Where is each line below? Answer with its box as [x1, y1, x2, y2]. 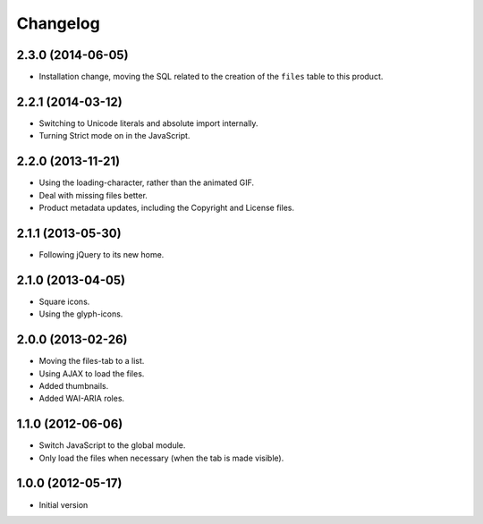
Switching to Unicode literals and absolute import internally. [38, 117, 258, 129]
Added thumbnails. [38, 380, 109, 391]
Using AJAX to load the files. [38, 368, 145, 379]
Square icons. [38, 296, 90, 307]
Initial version [38, 499, 89, 510]
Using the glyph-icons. [38, 308, 123, 319]
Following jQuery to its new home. [38, 249, 165, 259]
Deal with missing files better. [38, 190, 148, 200]
